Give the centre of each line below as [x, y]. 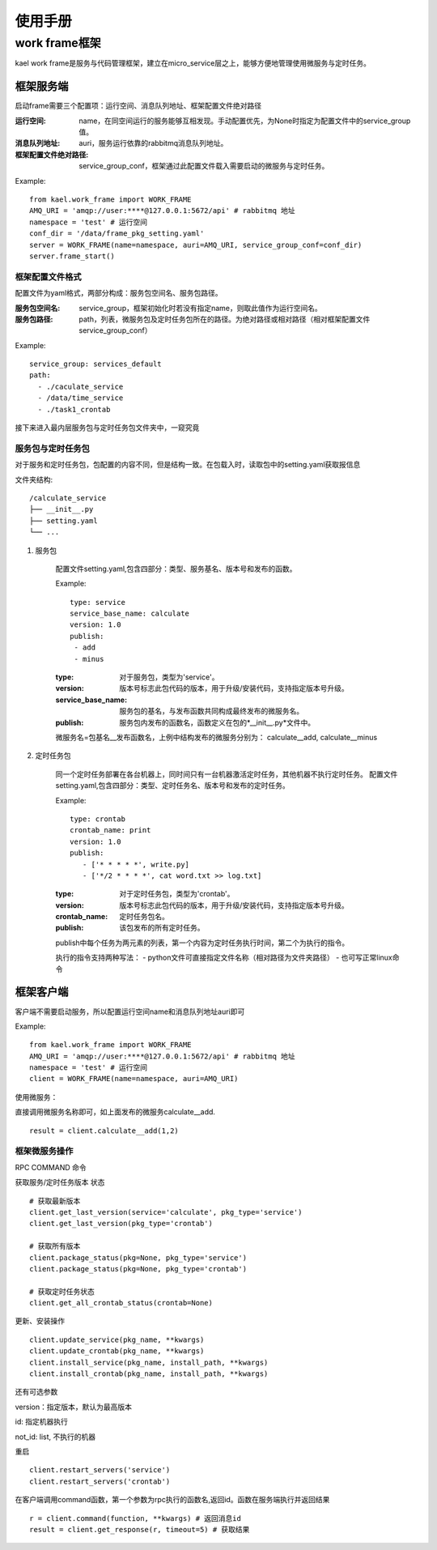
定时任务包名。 [144, 917]
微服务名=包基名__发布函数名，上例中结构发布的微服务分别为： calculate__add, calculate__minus [216, 737]
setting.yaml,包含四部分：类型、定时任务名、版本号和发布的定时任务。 [173, 786]
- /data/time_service [81, 398]
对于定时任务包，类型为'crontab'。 [177, 894]
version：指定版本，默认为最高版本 [74, 1407]
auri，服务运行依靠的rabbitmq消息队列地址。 [153, 143]
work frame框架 [58, 43]
